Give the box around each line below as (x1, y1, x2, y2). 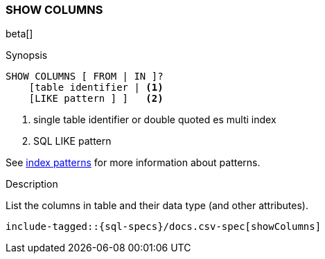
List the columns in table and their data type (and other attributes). (6, 199, 308, 212)
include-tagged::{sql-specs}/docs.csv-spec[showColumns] (6, 221, 322, 233)
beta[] (6, 28, 33, 40)
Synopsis (6, 49, 48, 62)
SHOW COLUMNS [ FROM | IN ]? (6, 71, 164, 82)
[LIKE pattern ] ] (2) (28, 93, 164, 105)
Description (6, 178, 58, 190)
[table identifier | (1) (28, 82, 164, 93)
